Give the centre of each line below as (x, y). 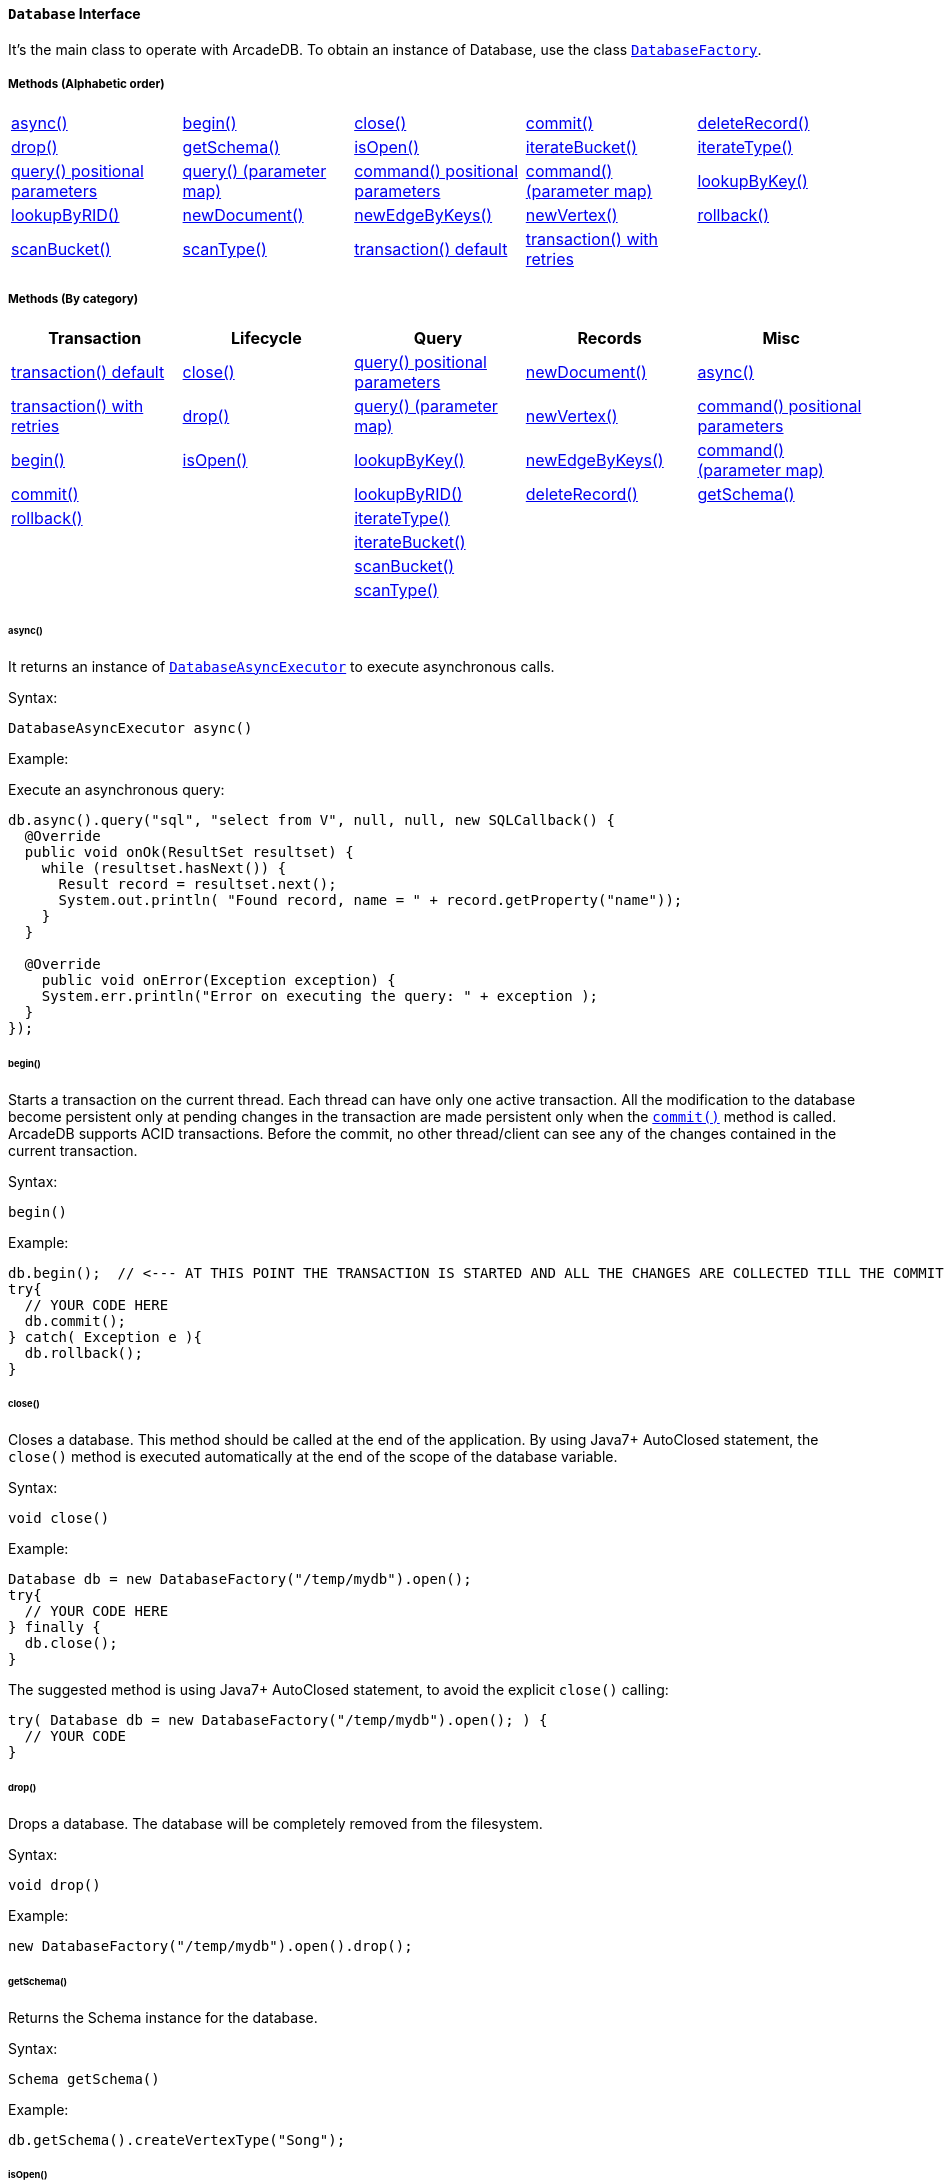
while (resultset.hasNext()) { (164, 867)
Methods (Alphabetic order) (86, 84)
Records (609, 338)
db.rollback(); (83, 1352)
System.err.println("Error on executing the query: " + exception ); (320, 995)
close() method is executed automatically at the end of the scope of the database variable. (313, 1457)
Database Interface (74, 13)
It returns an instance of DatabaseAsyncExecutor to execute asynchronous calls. (281, 666)
